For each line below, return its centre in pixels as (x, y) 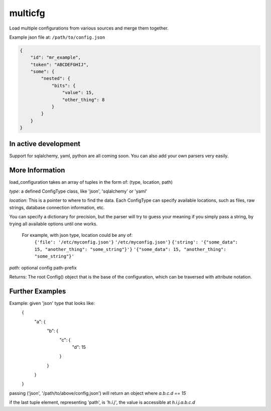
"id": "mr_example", (56, 57)
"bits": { (63, 86)
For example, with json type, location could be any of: (77, 235)
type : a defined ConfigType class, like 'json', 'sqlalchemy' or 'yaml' (78, 191)
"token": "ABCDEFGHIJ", (59, 64)
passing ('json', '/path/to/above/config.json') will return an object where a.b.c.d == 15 (98, 393)
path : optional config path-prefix (43, 267)
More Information (37, 170)
